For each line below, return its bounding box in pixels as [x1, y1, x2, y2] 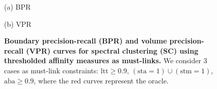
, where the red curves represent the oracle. [34, 75, 169, 85]
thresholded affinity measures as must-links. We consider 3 [4, 55, 207, 66]
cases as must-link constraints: [4, 65, 99, 75]
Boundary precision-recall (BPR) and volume [4, 35, 167, 46]
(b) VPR [4, 18, 32, 29]
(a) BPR [4, 2, 31, 12]
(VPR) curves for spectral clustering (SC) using [26, 45, 199, 56]
